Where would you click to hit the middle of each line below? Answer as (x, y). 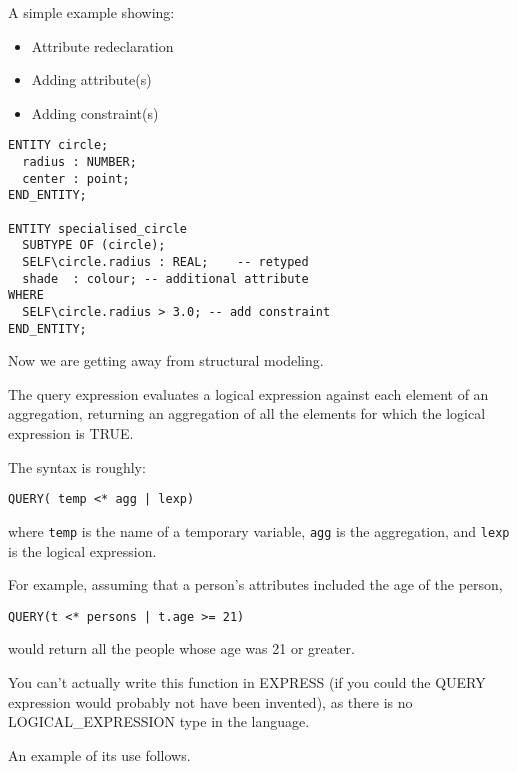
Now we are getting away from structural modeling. (166, 360)
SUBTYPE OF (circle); (94, 245)
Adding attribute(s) (91, 79)
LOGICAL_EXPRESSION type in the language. (159, 721)
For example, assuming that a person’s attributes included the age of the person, (255, 584)
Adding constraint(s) (95, 112)
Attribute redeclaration (102, 45)
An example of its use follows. (99, 754)
